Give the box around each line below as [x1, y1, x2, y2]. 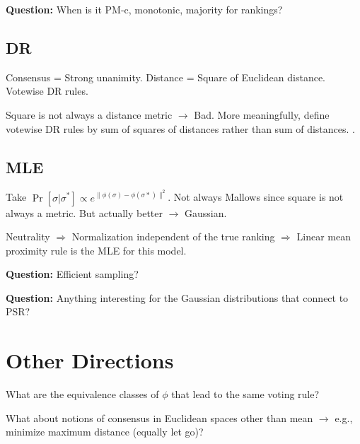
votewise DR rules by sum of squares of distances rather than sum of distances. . [6, 121, 355, 136]
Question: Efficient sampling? [6, 267, 139, 281]
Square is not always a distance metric [6, 107, 173, 122]
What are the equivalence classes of [6, 387, 159, 402]
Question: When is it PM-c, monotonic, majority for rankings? [6, 2, 283, 16]
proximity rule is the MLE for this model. [6, 243, 187, 257]
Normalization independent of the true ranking [71, 229, 275, 244]
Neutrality [6, 229, 50, 244]
